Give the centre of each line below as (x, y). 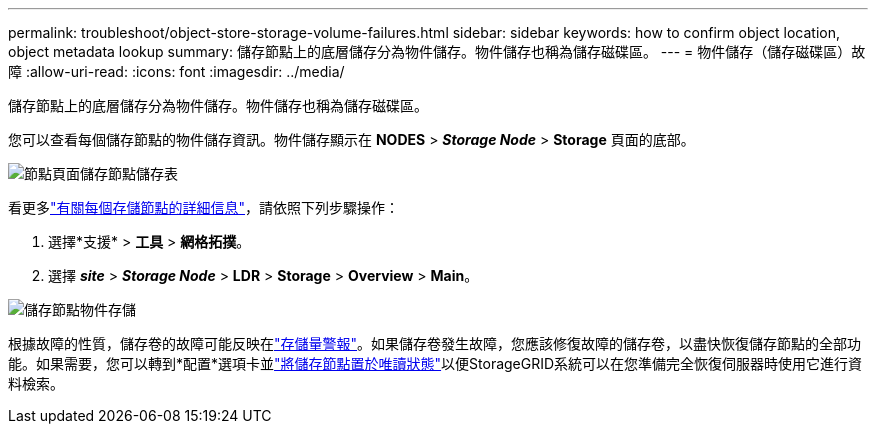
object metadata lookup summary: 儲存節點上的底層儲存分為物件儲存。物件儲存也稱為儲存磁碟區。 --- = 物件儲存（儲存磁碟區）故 (437, 51)
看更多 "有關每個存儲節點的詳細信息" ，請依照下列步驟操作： (204, 207)
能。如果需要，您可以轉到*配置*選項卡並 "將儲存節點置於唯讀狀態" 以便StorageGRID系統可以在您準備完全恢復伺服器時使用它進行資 (435, 363)
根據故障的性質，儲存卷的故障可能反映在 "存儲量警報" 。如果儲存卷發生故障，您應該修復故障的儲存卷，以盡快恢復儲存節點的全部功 (435, 343)
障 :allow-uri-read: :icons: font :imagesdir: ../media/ (176, 71)
